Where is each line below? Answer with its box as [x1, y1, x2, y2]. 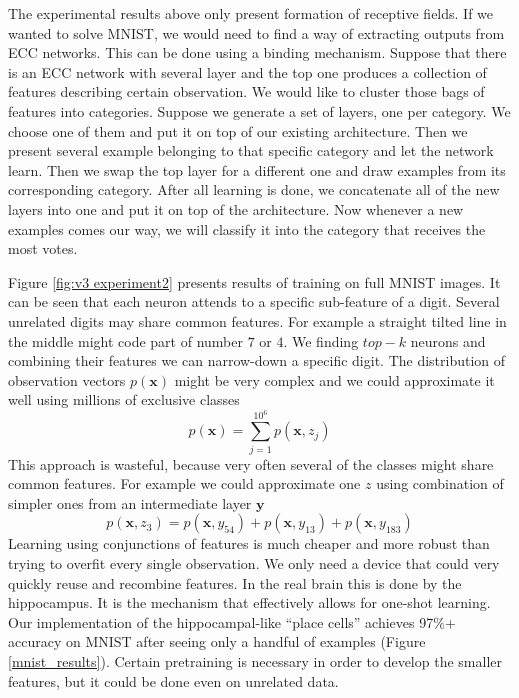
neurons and [410, 330, 486, 351]
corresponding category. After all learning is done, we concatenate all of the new [8, 179, 500, 200]
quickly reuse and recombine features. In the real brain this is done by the [8, 572, 462, 593]
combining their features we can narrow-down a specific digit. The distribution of [8, 350, 506, 371]
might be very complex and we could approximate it [174, 369, 495, 390]
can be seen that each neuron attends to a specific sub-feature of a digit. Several [8, 291, 500, 312]
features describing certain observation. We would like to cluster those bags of [8, 81, 485, 102]
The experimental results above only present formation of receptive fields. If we [8, 3, 494, 23]
